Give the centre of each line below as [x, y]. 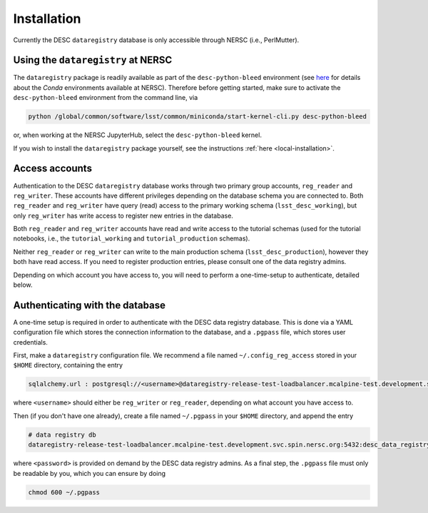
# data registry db [62, 435]
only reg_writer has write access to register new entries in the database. [123, 215]
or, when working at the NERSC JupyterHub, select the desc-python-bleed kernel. [137, 135]
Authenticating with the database [89, 305]
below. [23, 285]
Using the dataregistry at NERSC [93, 60]
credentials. [30, 342]
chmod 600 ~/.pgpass [64, 492]
